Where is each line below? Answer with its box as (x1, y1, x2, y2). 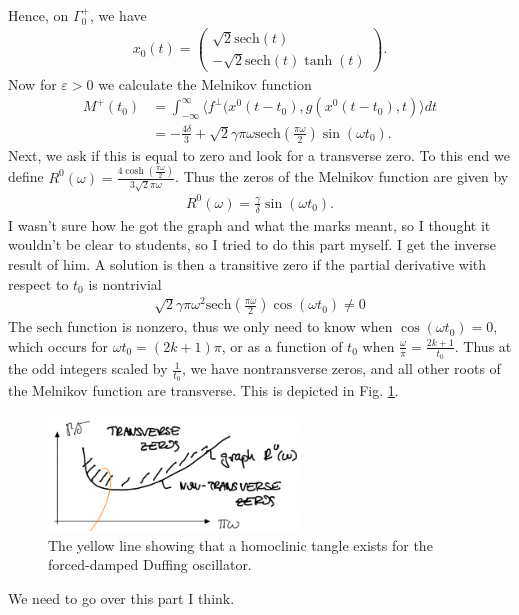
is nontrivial (88, 273, 162, 294)
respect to (8, 273, 69, 294)
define (8, 166, 44, 187)
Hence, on (8, 4, 69, 25)
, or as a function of (221, 335, 343, 356)
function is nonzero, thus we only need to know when (67, 316, 393, 337)
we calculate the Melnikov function (98, 73, 312, 94)
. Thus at (454, 335, 512, 356)
